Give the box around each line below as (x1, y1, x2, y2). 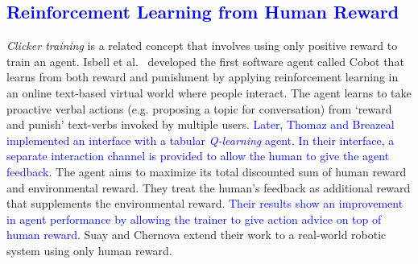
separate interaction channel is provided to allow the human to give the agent (6, 147, 390, 164)
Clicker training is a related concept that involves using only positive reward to (6, 37, 398, 54)
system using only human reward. (6, 241, 172, 258)
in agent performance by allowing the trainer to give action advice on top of (6, 210, 382, 227)
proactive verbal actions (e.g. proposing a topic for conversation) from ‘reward (6, 100, 392, 117)
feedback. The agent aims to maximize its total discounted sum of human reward (6, 163, 407, 179)
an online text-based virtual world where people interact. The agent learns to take (6, 84, 412, 101)
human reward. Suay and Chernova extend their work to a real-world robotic (6, 226, 387, 243)
